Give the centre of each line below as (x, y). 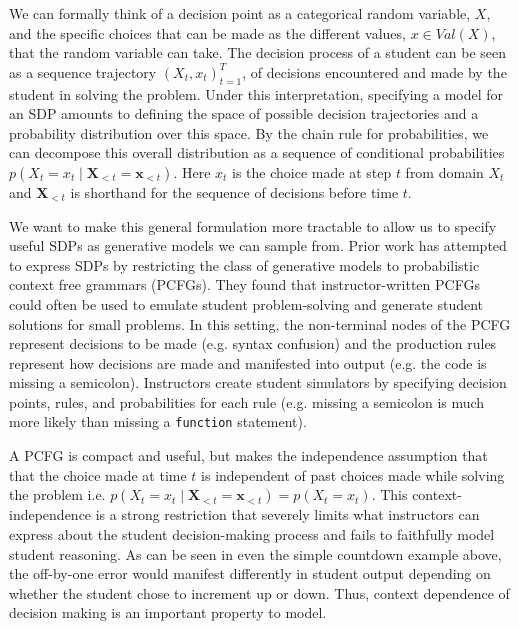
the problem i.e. (57, 494)
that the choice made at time (98, 474)
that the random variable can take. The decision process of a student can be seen (258, 52)
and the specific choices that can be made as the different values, (207, 32)
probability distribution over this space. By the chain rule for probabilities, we (249, 132)
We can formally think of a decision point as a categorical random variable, (240, 13)
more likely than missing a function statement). (158, 421)
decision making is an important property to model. (168, 612)
